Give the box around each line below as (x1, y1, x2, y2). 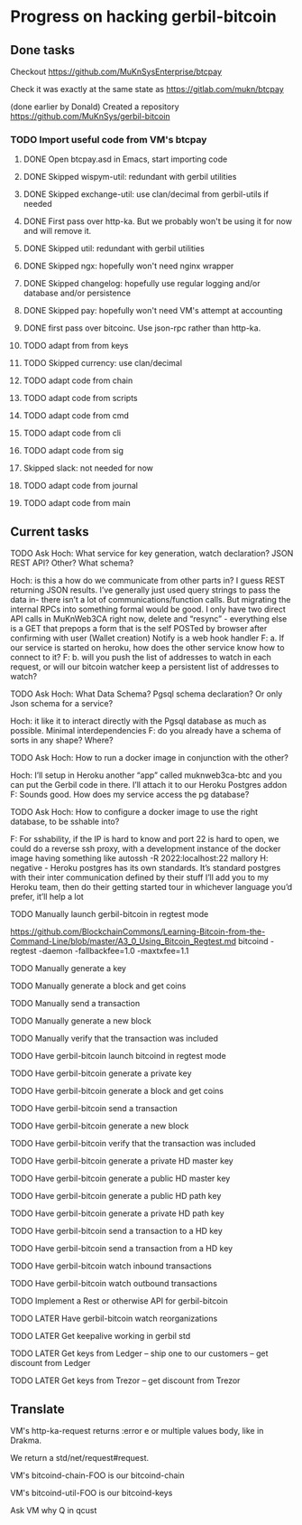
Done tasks (10, 42, 76, 58)
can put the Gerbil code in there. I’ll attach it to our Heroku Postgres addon (10, 780, 288, 791)
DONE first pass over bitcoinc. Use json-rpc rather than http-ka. (23, 323, 261, 333)
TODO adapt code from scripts (23, 393, 138, 404)
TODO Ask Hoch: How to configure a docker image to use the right (10, 807, 259, 818)
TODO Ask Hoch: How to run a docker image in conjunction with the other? (10, 753, 289, 763)
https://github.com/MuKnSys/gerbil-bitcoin (10, 111, 170, 121)
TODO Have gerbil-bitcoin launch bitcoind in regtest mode (10, 1051, 226, 1062)
